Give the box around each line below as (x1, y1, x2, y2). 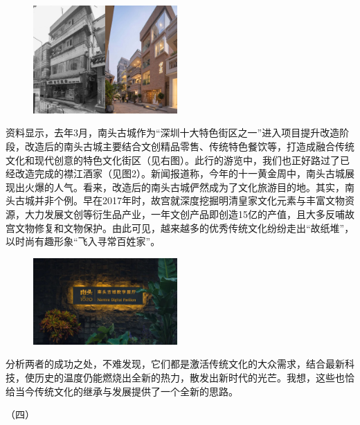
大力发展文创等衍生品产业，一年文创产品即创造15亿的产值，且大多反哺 (24, 207, 345, 221)
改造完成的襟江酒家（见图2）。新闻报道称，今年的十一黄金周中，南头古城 (15, 166, 345, 181)
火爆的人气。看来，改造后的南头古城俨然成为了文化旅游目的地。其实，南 (24, 179, 354, 194)
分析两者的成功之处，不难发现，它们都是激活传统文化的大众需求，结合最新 (6, 356, 345, 371)
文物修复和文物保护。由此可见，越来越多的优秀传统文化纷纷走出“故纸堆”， (15, 220, 354, 235)
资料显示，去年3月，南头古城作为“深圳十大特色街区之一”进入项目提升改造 (6, 125, 340, 140)
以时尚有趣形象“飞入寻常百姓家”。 (6, 234, 161, 248)
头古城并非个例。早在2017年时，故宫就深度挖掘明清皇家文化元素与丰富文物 (6, 193, 345, 208)
